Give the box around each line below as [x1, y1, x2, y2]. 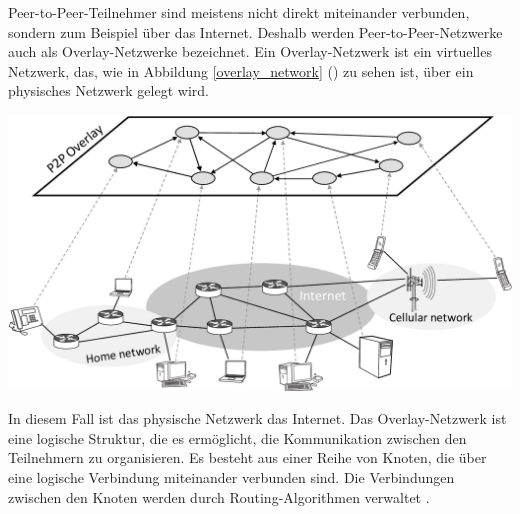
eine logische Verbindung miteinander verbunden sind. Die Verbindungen [8, 466, 455, 487]
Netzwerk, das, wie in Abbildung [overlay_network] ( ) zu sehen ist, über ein [8, 60, 474, 81]
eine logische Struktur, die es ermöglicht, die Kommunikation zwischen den [8, 427, 467, 448]
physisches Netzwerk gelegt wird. [8, 80, 209, 101]
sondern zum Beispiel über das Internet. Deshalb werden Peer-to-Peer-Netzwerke [8, 21, 503, 42]
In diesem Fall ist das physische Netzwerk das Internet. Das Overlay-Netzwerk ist [8, 408, 507, 429]
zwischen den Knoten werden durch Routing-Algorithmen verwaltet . [8, 486, 430, 507]
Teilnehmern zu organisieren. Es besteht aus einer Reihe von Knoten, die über [8, 447, 487, 468]
